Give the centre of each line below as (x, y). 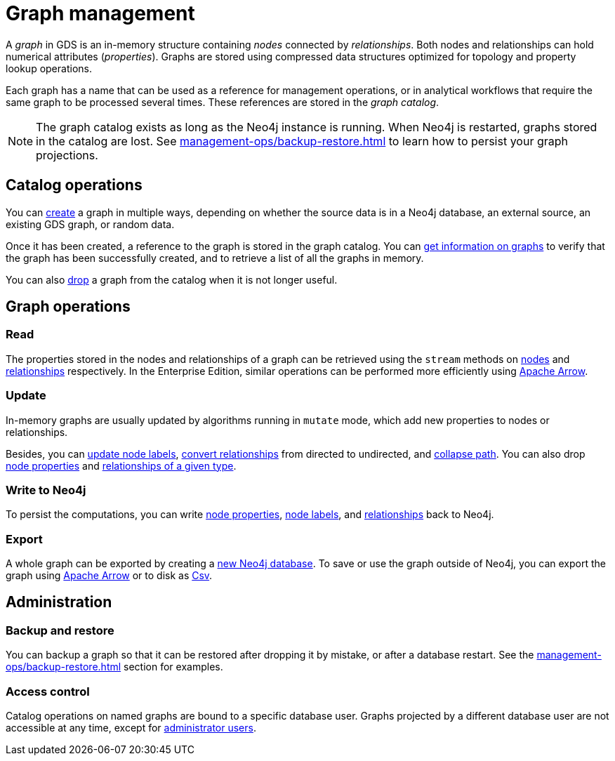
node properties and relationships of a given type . (121, 465)
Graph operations (68, 307)
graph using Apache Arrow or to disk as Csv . (109, 576)
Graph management (100, 13)
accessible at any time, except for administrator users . (131, 728)
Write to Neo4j (46, 490)
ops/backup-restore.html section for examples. (114, 667)
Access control (48, 691)
